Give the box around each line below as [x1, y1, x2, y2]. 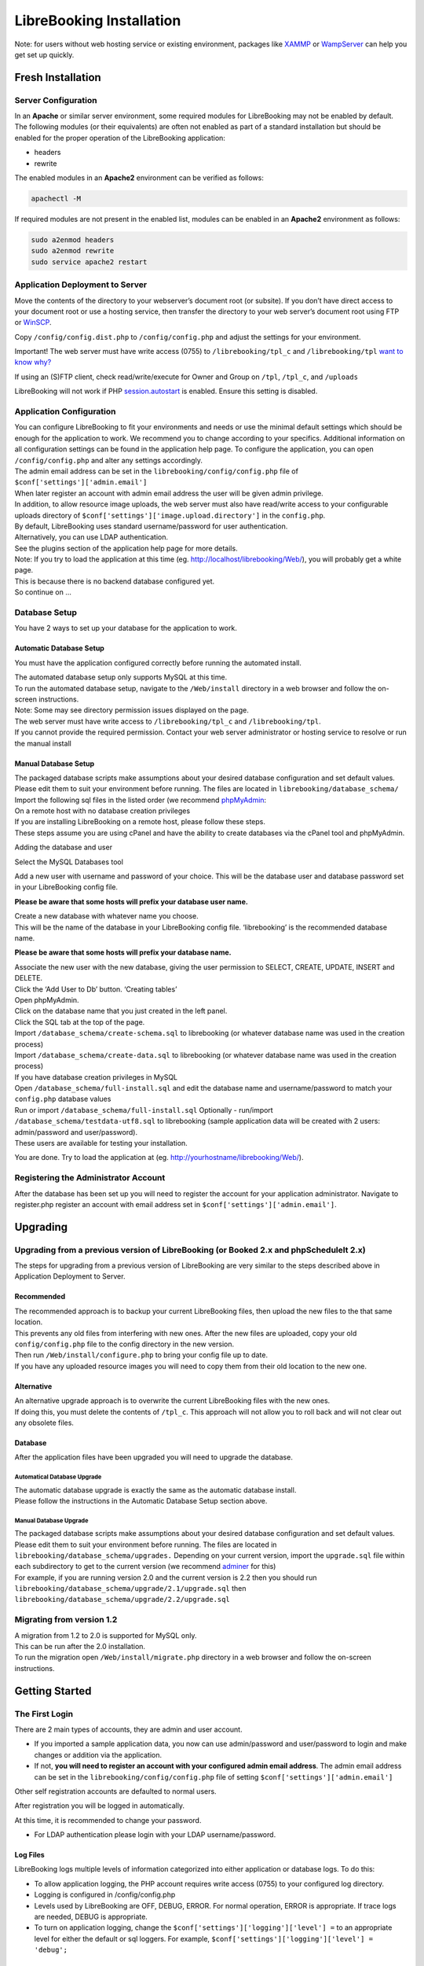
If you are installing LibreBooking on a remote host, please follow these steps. [14, 817, 266, 827]
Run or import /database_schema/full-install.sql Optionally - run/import [14, 1105, 274, 1114]
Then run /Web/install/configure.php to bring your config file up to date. [14, 1350, 269, 1360]
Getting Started [14, 1684, 92, 1698]
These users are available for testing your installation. [14, 1139, 188, 1148]
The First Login [14, 1708, 74, 1719]
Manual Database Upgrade [14, 1516, 89, 1525]
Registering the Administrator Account [14, 1173, 166, 1184]
